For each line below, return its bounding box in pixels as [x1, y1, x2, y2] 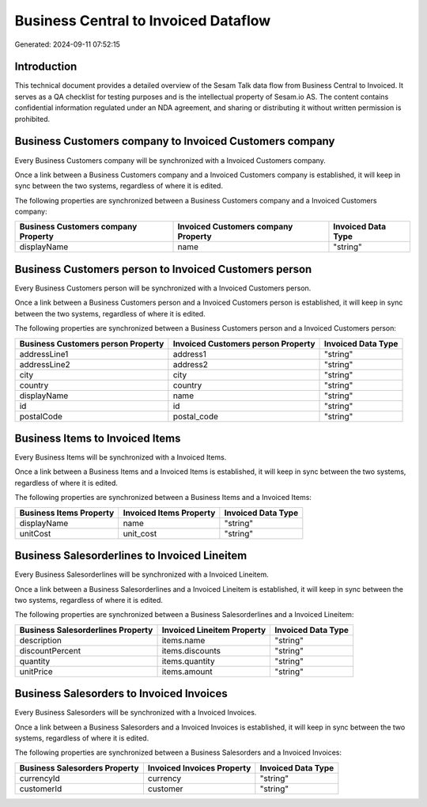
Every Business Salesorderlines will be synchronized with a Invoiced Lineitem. [14, 570, 269, 579]
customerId [19, 783, 62, 794]
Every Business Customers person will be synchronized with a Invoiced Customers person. [14, 283, 312, 293]
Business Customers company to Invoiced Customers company [14, 134, 335, 148]
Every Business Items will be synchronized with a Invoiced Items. [14, 453, 227, 462]
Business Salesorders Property [19, 762, 139, 773]
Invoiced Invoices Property [147, 762, 251, 773]
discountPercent [19, 645, 81, 656]
